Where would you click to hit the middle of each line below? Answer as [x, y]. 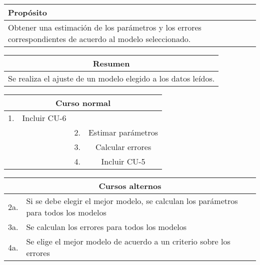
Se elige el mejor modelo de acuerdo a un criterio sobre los [128, 241]
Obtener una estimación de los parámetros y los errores [105, 27]
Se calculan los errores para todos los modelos [106, 227]
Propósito [28, 12]
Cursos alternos [130, 186]
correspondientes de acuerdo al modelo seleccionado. [99, 39]
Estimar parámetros [123, 132]
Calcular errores [123, 147]
